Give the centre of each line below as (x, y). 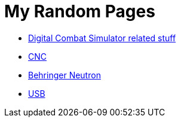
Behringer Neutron (65, 75)
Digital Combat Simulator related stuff (102, 38)
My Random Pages (80, 11)
